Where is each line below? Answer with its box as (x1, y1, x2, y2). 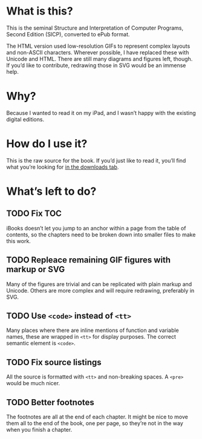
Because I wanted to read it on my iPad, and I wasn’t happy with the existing (6, 109, 197, 116)
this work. (6, 237, 31, 244)
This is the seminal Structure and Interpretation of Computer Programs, (6, 24, 183, 31)
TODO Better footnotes (6, 397, 95, 408)
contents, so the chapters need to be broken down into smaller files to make (6, 231, 196, 238)
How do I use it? (6, 137, 88, 151)
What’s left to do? (6, 184, 97, 198)
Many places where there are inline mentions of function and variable (6, 327, 180, 334)
